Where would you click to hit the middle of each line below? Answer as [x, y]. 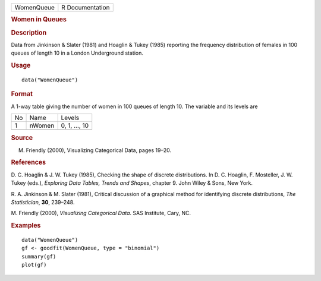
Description [29, 33]
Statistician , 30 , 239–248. [43, 202]
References [29, 162]
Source [22, 138]
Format [22, 94]
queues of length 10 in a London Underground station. [77, 53]
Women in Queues [39, 20]
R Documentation [86, 7]
